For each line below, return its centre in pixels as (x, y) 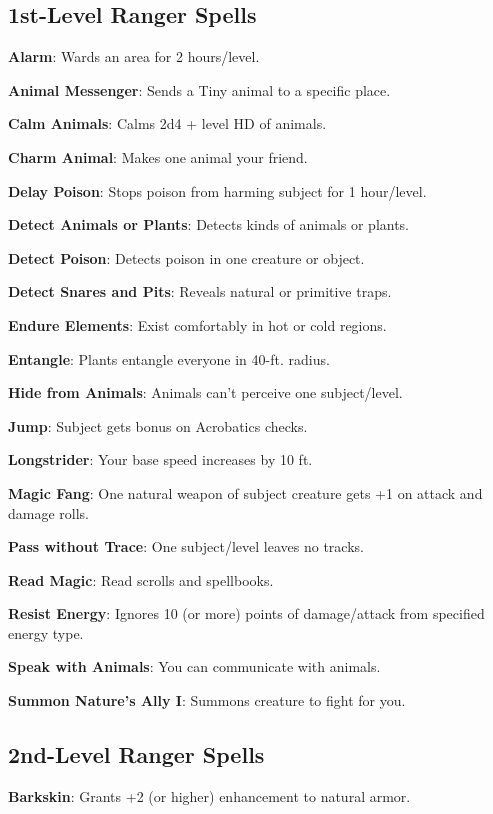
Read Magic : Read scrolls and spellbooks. (141, 579)
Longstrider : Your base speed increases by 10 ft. (160, 459)
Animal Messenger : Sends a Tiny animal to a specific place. (199, 89)
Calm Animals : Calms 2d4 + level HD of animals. (167, 123)
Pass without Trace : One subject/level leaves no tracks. (186, 546)
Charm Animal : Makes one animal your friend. (158, 156)
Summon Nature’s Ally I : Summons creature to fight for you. (207, 700)
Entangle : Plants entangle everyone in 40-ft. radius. (169, 358)
